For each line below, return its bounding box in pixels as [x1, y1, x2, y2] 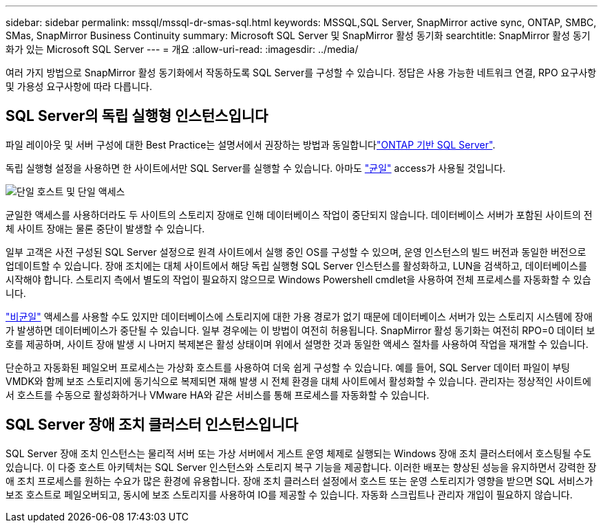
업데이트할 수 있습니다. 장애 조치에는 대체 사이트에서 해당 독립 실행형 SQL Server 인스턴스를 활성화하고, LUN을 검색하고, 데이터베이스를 [6, 259, 588, 272]
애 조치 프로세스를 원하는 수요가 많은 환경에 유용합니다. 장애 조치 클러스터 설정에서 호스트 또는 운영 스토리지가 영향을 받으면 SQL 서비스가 [6, 474, 593, 487]
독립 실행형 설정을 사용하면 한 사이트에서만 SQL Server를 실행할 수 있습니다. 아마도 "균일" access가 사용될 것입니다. [6, 162, 506, 174]
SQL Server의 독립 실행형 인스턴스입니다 [6, 107, 268, 125]
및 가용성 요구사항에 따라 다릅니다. [6, 80, 152, 92]
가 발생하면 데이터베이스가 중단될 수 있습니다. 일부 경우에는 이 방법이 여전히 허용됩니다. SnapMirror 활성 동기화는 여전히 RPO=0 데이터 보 [6, 324, 595, 336]
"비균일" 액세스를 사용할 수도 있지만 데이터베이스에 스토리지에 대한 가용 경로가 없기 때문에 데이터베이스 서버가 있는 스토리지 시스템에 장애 [6, 310, 593, 322]
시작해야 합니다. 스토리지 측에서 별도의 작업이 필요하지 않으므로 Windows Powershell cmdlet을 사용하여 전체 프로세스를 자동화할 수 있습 [6, 273, 591, 285]
